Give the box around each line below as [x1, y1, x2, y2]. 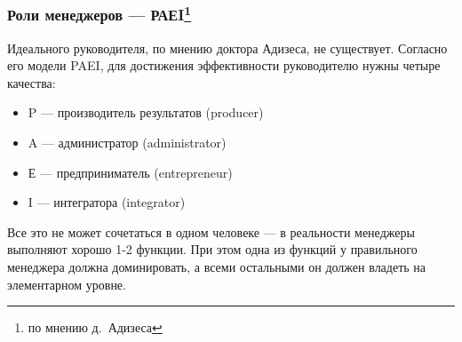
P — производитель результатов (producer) [28, 103, 264, 122]
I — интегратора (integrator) [28, 193, 186, 211]
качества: [7, 73, 56, 91]
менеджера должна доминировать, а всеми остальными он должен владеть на [7, 258, 426, 276]
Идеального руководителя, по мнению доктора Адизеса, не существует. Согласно [7, 38, 448, 57]
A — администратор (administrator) [28, 133, 227, 152]
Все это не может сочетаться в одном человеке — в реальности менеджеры [7, 222, 415, 241]
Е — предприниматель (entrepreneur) [28, 163, 233, 181]
